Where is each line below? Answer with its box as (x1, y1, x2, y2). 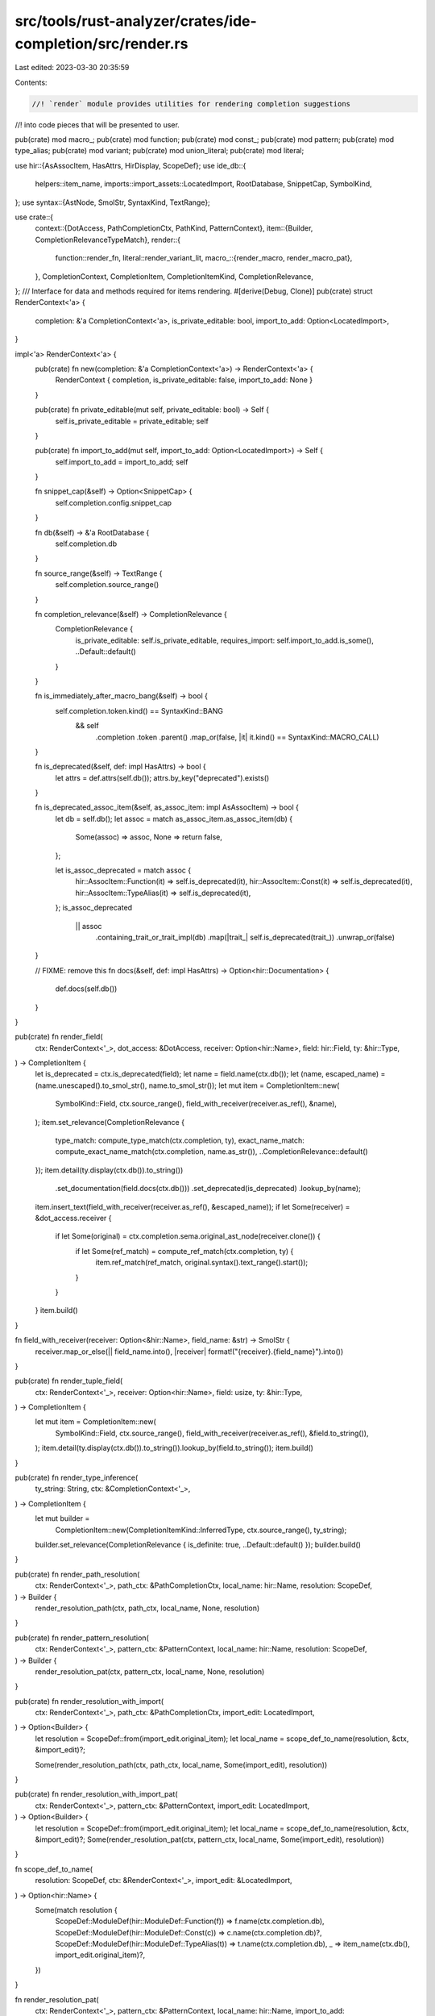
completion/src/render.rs (14, 35, 188, 52)
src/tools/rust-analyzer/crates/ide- (14, 12, 257, 30)
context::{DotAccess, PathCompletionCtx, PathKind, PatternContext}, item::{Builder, (35, 223, 313, 233)
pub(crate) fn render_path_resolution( (14, 1569, 140, 1579)
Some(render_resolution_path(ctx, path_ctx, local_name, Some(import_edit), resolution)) (35, 1760, 328, 1769)
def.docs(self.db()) (55, 984, 118, 993)
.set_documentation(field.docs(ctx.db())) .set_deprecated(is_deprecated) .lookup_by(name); (55, 1184, 362, 1193)
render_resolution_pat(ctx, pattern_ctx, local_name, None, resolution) (35, 1666, 265, 1677)
